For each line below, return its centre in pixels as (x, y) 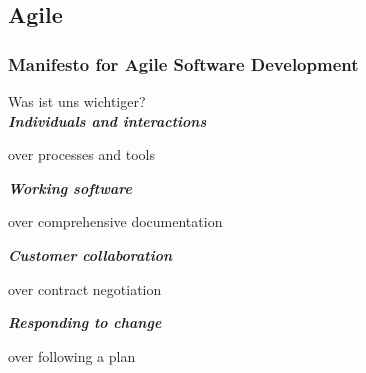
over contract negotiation (85, 288)
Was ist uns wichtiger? (77, 101)
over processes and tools (81, 154)
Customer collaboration (90, 254)
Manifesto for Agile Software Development (183, 63)
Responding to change (85, 322)
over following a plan (72, 355)
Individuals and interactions (107, 120)
